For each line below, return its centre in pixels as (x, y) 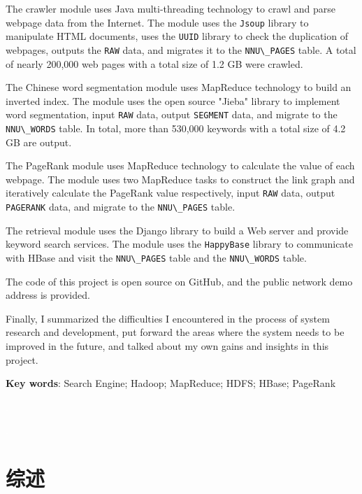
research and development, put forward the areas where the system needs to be (175, 332)
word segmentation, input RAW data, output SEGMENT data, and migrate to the (172, 114)
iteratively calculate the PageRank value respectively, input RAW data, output (171, 193)
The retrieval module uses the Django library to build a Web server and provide (177, 230)
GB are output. (39, 142)
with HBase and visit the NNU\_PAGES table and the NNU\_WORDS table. (156, 257)
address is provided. (48, 295)
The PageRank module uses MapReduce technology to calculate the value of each (180, 165)
